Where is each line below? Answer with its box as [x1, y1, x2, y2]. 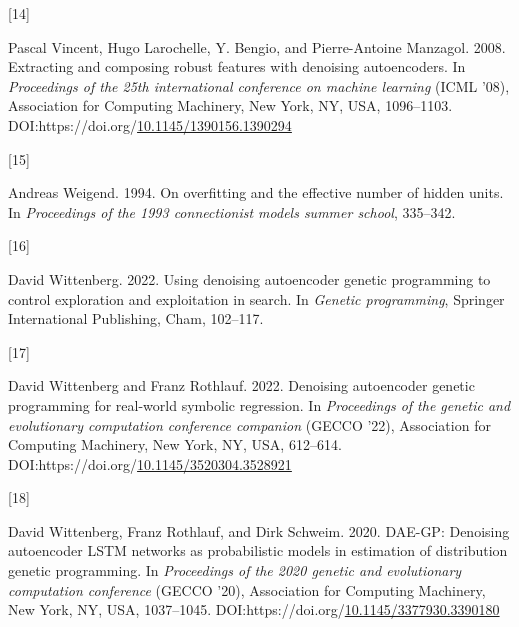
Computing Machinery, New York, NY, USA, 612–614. [8, 434, 342, 455]
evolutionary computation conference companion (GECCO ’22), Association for [8, 414, 491, 435]
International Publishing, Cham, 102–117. [8, 308, 264, 329]
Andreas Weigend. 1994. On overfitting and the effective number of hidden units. [8, 182, 504, 203]
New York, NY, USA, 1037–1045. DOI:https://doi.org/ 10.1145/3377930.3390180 [8, 599, 500, 620]
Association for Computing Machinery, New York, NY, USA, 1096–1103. [8, 95, 453, 116]
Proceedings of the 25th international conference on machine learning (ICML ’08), [8, 75, 510, 96]
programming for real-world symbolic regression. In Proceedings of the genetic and [8, 394, 511, 415]
